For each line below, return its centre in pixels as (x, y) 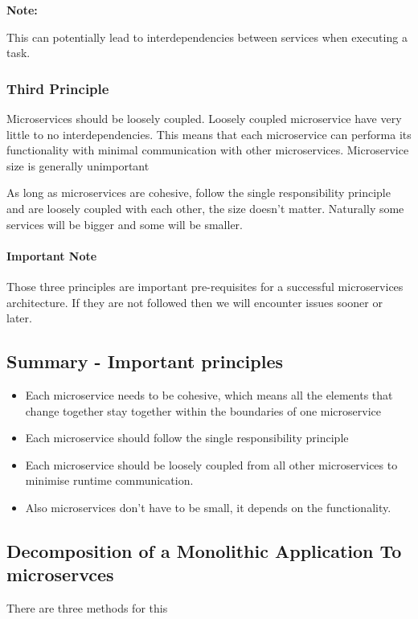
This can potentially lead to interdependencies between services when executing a (207, 37)
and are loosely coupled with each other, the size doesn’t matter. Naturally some (205, 208)
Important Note (52, 255)
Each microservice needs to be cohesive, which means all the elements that (209, 394)
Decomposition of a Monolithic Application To (204, 550)
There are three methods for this (87, 608)
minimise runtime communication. (109, 480)
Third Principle (58, 88)
